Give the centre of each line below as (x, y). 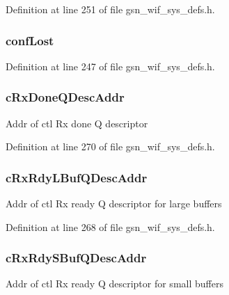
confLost (30, 40)
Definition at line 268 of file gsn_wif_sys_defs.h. (110, 226)
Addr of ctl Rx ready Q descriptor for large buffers (114, 204)
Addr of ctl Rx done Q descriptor (77, 123)
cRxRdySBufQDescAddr (76, 258)
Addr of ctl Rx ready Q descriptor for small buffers (114, 284)
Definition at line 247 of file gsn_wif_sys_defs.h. (110, 66)
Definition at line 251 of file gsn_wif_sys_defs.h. (110, 9)
